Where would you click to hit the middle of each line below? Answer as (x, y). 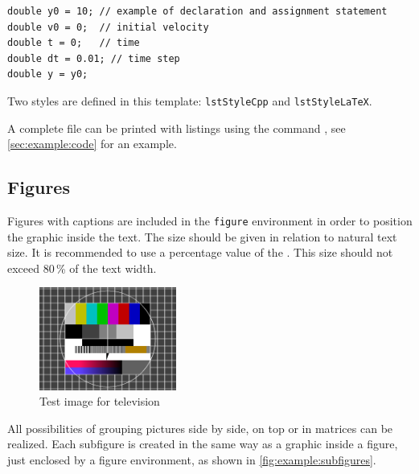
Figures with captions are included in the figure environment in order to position (210, 221)
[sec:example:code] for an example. (92, 144)
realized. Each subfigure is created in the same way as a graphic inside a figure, (203, 444)
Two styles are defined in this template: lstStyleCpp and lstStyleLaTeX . (190, 100)
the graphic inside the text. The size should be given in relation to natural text (202, 236)
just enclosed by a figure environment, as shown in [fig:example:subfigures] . (192, 460)
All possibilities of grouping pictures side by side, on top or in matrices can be (200, 428)
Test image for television (100, 401)
